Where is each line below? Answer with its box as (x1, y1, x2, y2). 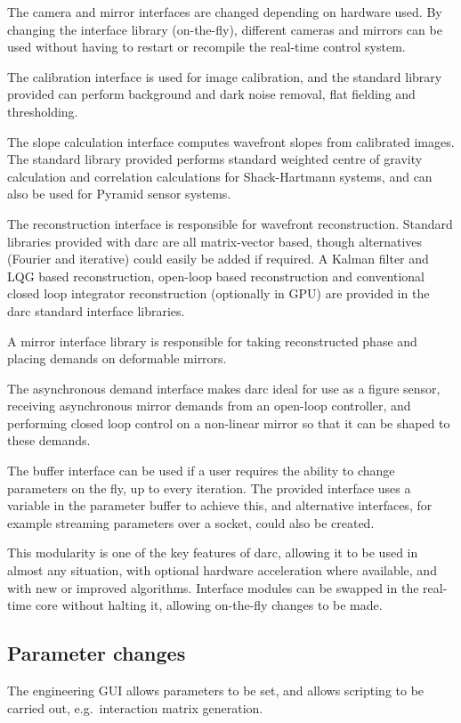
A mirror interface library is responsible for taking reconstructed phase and (7, 331, 417, 350)
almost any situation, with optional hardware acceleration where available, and (7, 561, 437, 580)
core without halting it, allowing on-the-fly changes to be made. (35, 596, 383, 614)
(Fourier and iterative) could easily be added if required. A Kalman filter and (7, 249, 429, 268)
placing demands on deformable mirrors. (7, 349, 227, 368)
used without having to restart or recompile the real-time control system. (7, 37, 406, 56)
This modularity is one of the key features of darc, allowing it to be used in (7, 543, 418, 562)
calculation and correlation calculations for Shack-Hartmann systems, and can (7, 167, 433, 185)
